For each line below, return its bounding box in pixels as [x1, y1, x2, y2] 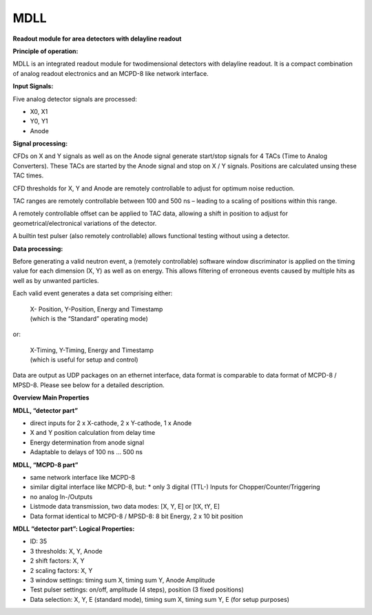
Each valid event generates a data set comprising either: [12, 289, 173, 297]
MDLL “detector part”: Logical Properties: [12, 525, 135, 533]
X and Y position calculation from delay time [30, 429, 156, 437]
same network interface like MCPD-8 [30, 474, 136, 481]
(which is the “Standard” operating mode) [30, 314, 148, 322]
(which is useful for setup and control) [30, 355, 138, 364]
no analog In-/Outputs [30, 492, 93, 500]
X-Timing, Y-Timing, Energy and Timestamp [30, 346, 154, 354]
